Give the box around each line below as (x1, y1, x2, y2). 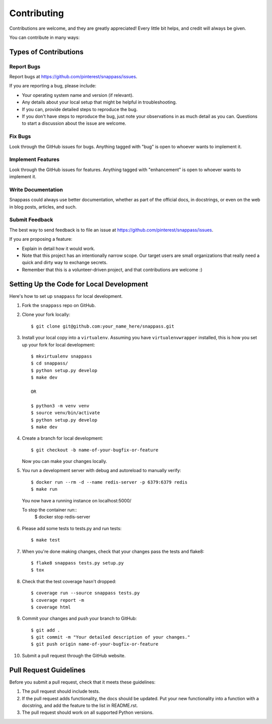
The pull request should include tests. (22, 688, 100, 694)
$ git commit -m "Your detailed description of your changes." (31, 634, 190, 640)
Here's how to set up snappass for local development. (9, 293, 123, 299)
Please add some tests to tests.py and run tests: (22, 525, 122, 531)
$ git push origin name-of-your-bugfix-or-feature (31, 641, 159, 647)
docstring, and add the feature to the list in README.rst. (22, 702, 138, 708)
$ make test (31, 537, 60, 543)
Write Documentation (9, 186, 63, 193)
